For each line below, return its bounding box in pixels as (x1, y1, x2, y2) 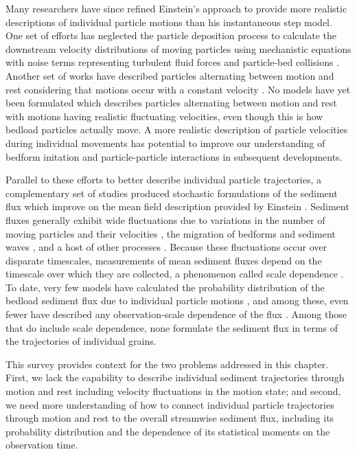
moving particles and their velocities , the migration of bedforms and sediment (5, 226, 336, 240)
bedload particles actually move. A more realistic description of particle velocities (5, 122, 348, 137)
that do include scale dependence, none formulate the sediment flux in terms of (5, 320, 338, 334)
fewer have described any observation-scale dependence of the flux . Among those (5, 307, 347, 321)
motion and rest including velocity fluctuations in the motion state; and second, (5, 384, 341, 398)
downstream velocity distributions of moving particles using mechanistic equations (5, 41, 352, 56)
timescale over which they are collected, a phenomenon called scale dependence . (5, 266, 344, 281)
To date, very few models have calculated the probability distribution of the (5, 280, 325, 294)
